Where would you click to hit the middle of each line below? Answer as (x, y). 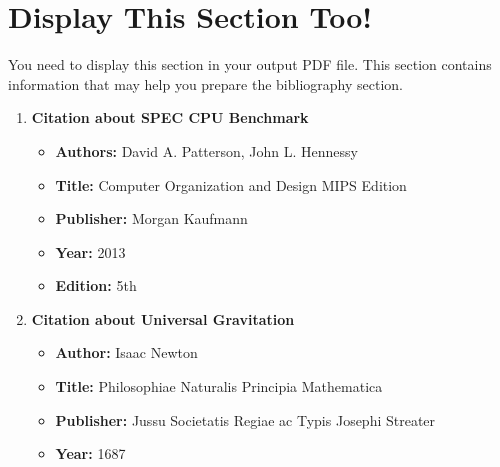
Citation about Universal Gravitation (163, 318)
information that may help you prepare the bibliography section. (206, 83)
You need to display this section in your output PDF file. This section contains (250, 64)
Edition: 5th (96, 285)
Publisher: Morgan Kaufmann (151, 218)
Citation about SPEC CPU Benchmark (170, 117)
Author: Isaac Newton (126, 352)
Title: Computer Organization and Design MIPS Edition (231, 184)
